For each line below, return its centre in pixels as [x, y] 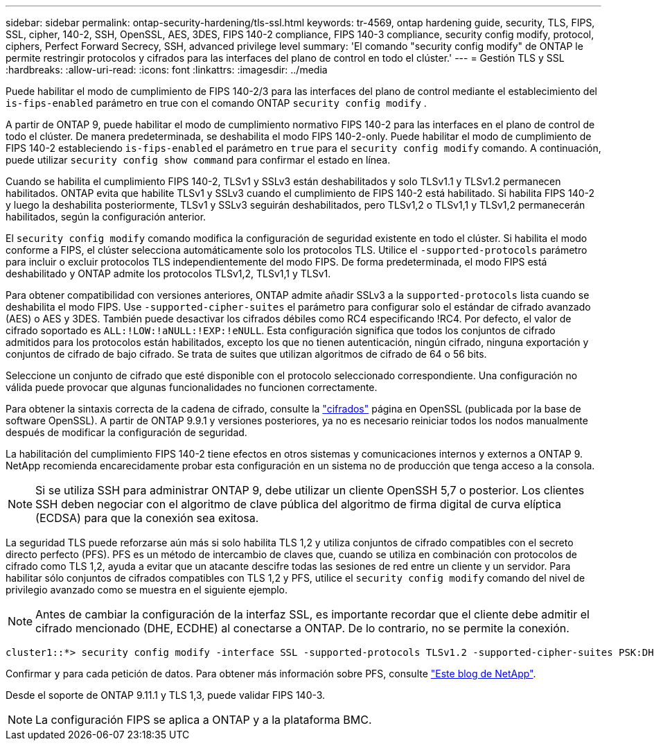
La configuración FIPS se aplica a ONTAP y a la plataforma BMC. [204, 720]
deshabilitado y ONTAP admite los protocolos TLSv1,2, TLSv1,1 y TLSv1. [168, 274]
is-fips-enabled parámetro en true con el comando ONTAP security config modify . [216, 103]
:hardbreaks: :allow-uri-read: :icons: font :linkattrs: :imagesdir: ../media [167, 70]
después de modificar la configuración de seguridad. [126, 432]
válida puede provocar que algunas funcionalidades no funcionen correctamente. [192, 387]
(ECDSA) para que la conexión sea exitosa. [147, 518]
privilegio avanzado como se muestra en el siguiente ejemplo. [147, 590]
